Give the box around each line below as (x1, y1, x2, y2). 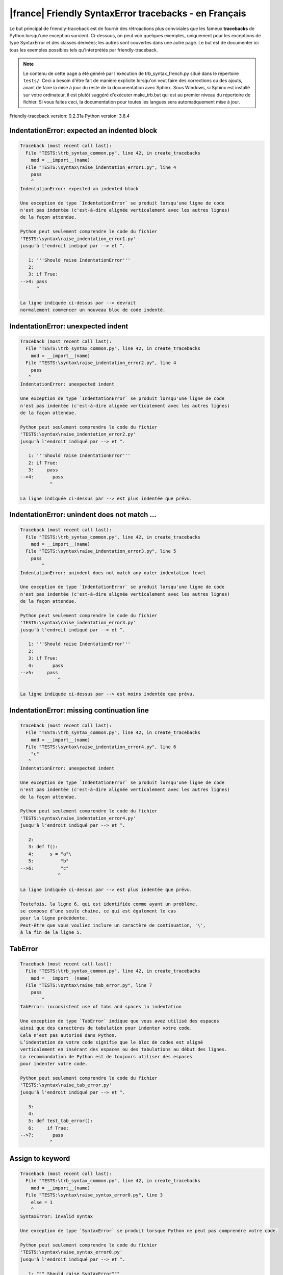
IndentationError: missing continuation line (9, 706, 149, 715)
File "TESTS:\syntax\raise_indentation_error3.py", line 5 (25, 548, 176, 554)
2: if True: (28, 460, 58, 466)
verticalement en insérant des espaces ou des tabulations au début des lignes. (20, 1047, 227, 1053)
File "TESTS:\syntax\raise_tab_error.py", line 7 (25, 982, 152, 988)
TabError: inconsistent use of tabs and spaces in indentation (20, 1004, 182, 1010)
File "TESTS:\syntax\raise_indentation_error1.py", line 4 (25, 164, 176, 170)
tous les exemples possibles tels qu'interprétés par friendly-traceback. (9, 46, 158, 53)
